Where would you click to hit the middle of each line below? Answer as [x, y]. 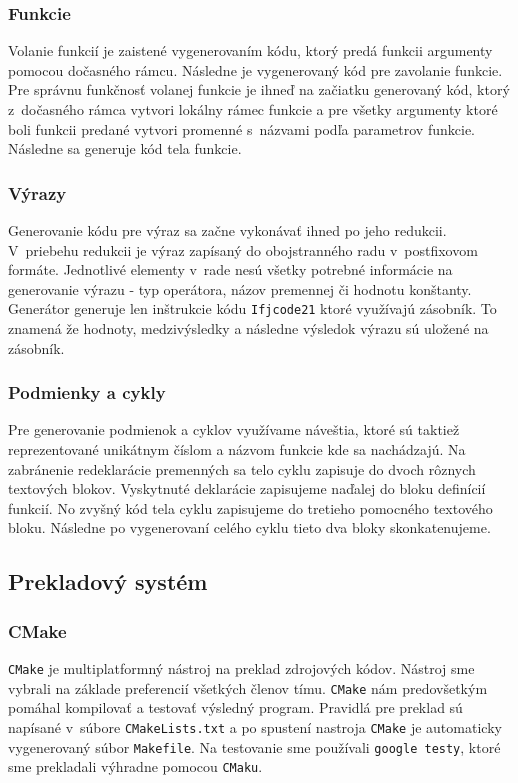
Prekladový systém [108, 581]
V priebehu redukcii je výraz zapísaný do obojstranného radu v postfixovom [243, 249]
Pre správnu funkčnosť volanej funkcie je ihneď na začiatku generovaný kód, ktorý [259, 89]
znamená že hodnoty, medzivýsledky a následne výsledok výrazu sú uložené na [248, 328]
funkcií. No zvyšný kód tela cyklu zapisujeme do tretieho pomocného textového [250, 507]
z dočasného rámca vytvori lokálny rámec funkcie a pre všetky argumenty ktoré [253, 109]
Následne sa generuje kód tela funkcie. [125, 148]
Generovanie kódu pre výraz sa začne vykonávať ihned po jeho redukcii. [227, 230]
